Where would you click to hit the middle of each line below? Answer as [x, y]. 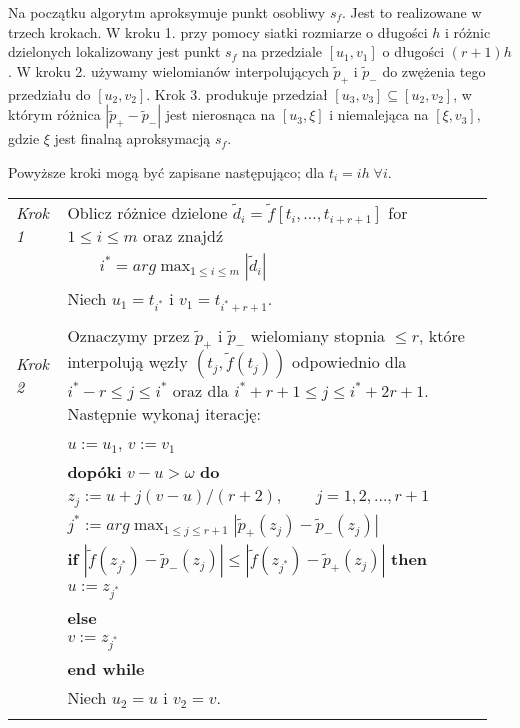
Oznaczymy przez [128, 336]
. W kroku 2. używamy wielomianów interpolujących [168, 70]
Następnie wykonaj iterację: [164, 414]
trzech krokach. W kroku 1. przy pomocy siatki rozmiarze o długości [218, 31]
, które [441, 336]
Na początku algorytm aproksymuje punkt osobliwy [167, 12]
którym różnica [54, 114]
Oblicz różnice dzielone [147, 213]
